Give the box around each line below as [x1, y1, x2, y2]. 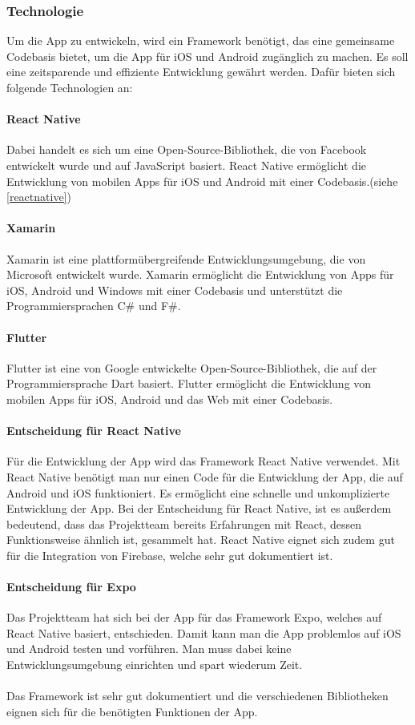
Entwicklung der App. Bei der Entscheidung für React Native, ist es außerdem [6, 500, 392, 517]
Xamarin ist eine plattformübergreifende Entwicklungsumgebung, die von [6, 250, 366, 267]
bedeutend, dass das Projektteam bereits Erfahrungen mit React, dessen [6, 515, 361, 532]
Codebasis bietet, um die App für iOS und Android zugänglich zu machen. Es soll [6, 47, 409, 64]
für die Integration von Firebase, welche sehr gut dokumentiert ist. [6, 546, 333, 563]
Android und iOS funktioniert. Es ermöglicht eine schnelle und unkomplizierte [6, 484, 390, 501]
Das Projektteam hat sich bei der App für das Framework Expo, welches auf [6, 609, 382, 626]
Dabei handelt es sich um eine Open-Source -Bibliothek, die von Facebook [6, 141, 367, 158]
